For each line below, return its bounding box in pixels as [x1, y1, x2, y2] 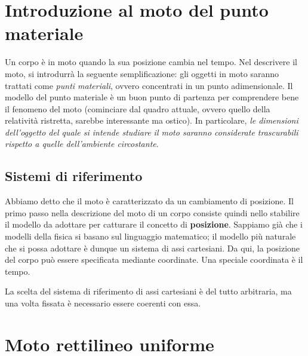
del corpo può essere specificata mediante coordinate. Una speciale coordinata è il [5, 253, 303, 266]
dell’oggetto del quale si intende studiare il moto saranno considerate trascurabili [5, 125, 298, 138]
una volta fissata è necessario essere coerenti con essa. [5, 297, 201, 309]
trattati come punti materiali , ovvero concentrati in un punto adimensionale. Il [5, 79, 293, 91]
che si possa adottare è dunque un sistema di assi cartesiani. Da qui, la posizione [5, 241, 300, 254]
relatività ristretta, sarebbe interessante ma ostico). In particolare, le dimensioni [5, 114, 298, 127]
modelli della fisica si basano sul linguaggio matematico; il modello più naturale [5, 230, 296, 243]
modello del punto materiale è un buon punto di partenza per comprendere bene [5, 91, 299, 103]
